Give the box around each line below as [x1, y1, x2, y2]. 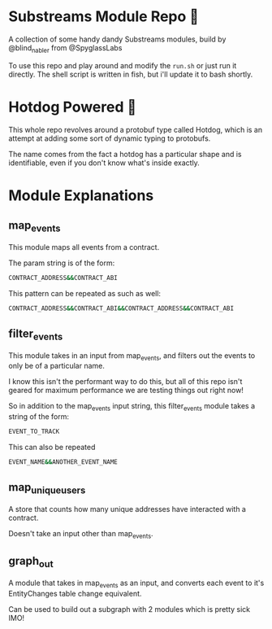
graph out [8, 554, 54, 570]
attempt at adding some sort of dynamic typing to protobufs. [8, 133, 211, 143]
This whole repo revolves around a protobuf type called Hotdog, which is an [8, 124, 262, 134]
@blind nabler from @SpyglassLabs [8, 42, 123, 55]
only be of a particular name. [8, 361, 106, 371]
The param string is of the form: [8, 258, 115, 268]
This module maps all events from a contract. [8, 242, 160, 251]
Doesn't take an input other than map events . [8, 528, 153, 540]
